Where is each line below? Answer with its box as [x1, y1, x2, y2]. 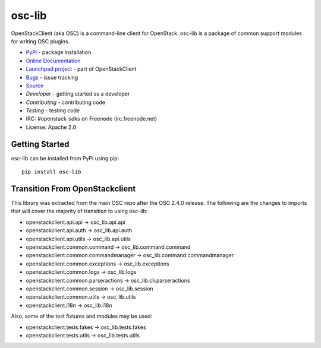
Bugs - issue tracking [26, 74, 78, 81]
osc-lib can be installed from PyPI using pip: [11, 154, 119, 162]
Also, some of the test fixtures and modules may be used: [11, 312, 153, 320]
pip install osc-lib [21, 169, 81, 175]
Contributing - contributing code [26, 99, 106, 106]
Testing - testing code [26, 107, 80, 114]
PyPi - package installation [26, 49, 92, 56]
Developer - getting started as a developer [26, 90, 130, 97]
